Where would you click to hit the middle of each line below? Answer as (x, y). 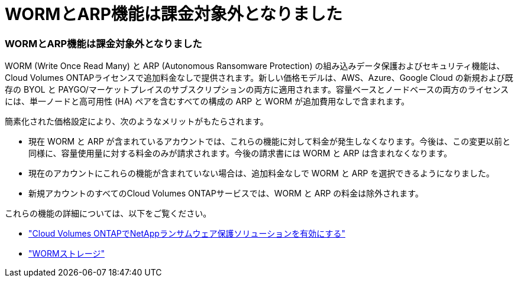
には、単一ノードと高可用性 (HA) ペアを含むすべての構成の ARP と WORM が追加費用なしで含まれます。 (207, 101)
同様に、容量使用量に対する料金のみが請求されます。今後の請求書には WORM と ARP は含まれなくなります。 (240, 153)
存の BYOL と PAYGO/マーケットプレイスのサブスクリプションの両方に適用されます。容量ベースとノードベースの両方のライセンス (257, 90)
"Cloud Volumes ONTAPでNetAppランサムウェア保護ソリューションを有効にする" (187, 234)
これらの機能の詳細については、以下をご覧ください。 (108, 214)
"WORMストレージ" (67, 254)
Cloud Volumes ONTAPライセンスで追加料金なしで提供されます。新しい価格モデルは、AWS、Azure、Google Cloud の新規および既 (259, 78)
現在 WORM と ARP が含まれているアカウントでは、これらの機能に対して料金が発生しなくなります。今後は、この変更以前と (270, 142)
